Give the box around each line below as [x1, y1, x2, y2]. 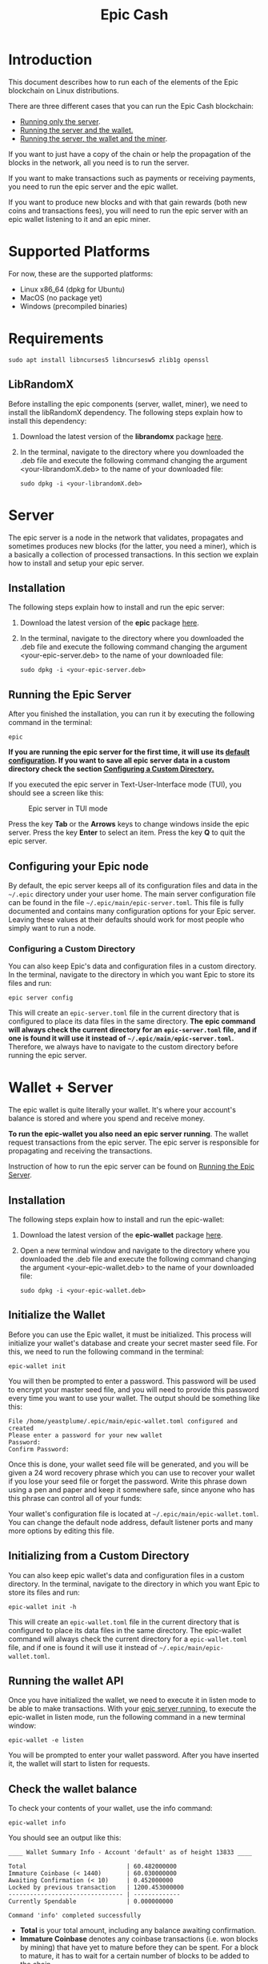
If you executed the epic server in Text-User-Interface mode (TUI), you [8, 779, 242, 790]
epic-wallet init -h [8, 1603, 78, 1611]
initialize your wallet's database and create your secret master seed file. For [8, 1338, 258, 1347]
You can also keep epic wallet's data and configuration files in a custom [8, 1570, 245, 1580]
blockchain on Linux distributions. [8, 86, 120, 95]
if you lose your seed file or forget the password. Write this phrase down [8, 1476, 247, 1486]
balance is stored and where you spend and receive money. [8, 1113, 206, 1123]
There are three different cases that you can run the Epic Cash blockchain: [8, 101, 254, 111]
